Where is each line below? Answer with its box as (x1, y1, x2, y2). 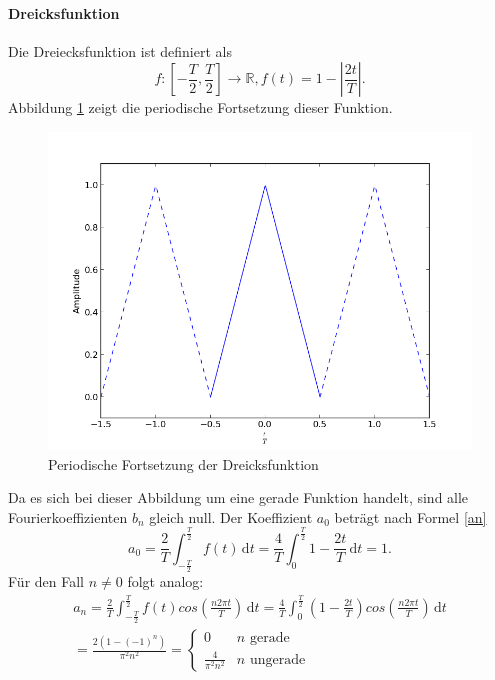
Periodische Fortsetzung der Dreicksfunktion (48, 453, 319, 474)
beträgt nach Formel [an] (334, 506, 487, 527)
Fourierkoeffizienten (8, 506, 128, 527)
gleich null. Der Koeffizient (149, 506, 313, 527)
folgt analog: (127, 570, 204, 591)
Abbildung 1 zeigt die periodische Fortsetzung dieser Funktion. (8, 97, 393, 118)
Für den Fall (8, 570, 84, 591)
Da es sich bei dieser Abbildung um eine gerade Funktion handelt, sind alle (8, 487, 469, 508)
